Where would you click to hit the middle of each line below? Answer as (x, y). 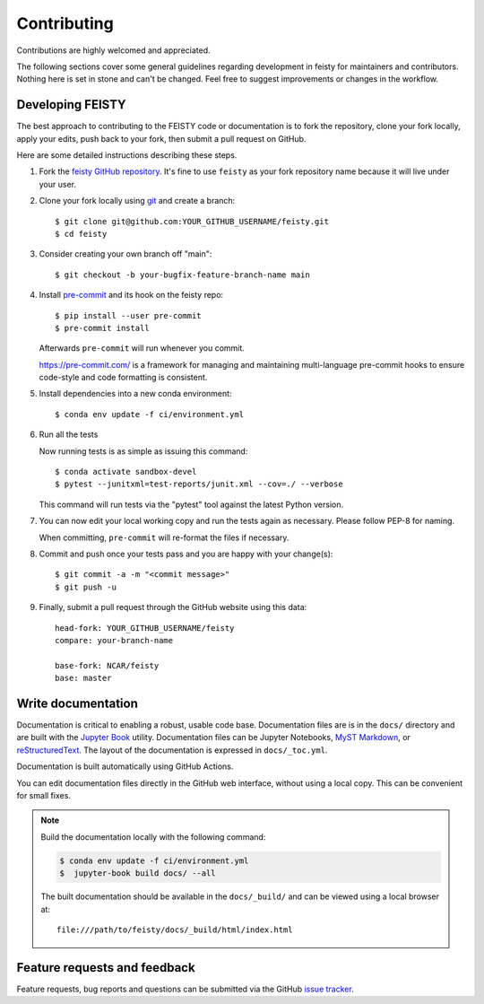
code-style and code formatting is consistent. (123, 378)
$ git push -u (86, 587)
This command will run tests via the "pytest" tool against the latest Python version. (191, 504)
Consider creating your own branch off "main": (125, 254)
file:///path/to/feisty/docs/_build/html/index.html (175, 930)
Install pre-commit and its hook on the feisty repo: (131, 295)
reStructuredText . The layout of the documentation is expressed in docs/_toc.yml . (172, 750)
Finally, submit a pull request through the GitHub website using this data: (173, 607)
